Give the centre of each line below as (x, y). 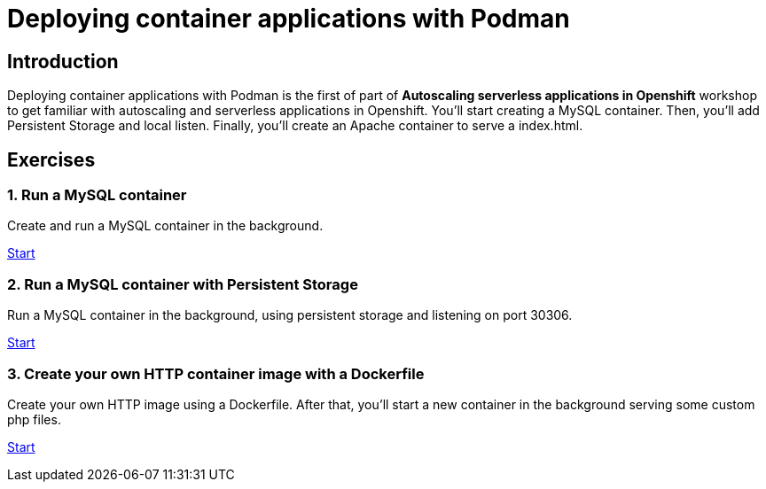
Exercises (51, 159)
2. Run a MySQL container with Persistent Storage (183, 284)
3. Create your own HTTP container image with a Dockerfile (216, 373)
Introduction (63, 61)
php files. (34, 419)
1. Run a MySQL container (97, 195)
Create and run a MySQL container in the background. (165, 226)
